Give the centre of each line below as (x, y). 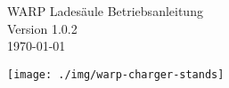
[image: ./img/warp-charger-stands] (116, 74)
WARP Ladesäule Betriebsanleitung (105, 11)
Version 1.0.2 (42, 28)
